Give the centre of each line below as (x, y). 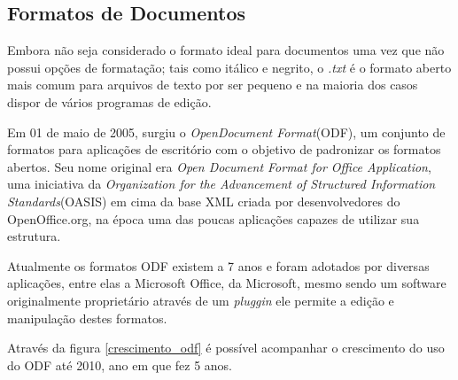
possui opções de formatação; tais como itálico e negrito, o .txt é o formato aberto (229, 67)
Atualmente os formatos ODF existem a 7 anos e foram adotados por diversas (218, 265)
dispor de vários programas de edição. (109, 101)
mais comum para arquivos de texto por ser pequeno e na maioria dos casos (213, 85)
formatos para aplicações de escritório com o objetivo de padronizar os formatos (224, 149)
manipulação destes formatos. (87, 318)
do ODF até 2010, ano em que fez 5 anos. (120, 364)
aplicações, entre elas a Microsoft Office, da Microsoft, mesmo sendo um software (227, 283)
